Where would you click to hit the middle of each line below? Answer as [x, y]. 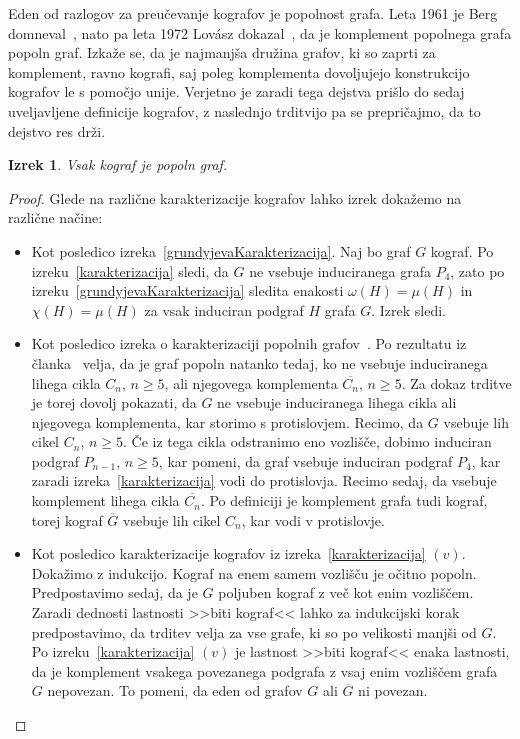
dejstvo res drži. [57, 130]
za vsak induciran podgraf [224, 309]
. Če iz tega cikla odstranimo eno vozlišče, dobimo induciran [307, 441]
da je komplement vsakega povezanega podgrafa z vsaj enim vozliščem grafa [264, 670]
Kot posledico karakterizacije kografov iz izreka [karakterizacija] [228, 553]
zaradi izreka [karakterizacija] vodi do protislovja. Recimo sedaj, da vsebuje [264, 480]
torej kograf [67, 519]
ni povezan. [393, 690]
